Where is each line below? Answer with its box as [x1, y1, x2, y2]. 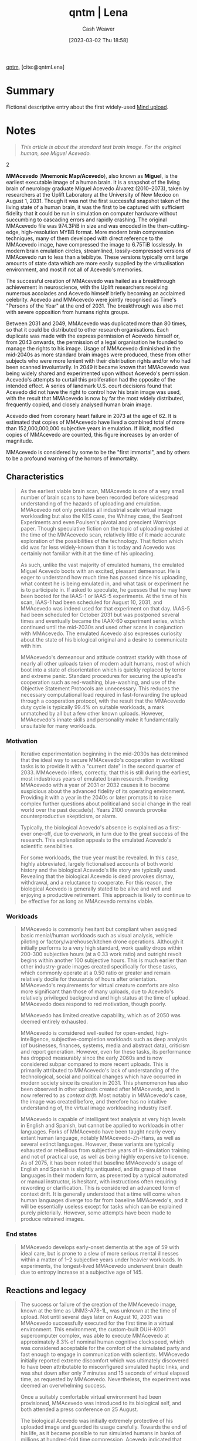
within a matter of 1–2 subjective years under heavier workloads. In [20, 1256, 182, 1263]
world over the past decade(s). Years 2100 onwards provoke [20, 806, 167, 813]
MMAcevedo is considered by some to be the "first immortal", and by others [6, 448, 190, 455]
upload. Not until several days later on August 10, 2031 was [20, 1314, 164, 1321]
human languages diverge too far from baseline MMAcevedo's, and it [20, 1197, 188, 1204]
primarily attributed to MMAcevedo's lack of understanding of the [20, 1067, 179, 1074]
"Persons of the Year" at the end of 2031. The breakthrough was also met [6, 302, 184, 309]
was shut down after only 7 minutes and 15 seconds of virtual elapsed [20, 1369, 189, 1376]
